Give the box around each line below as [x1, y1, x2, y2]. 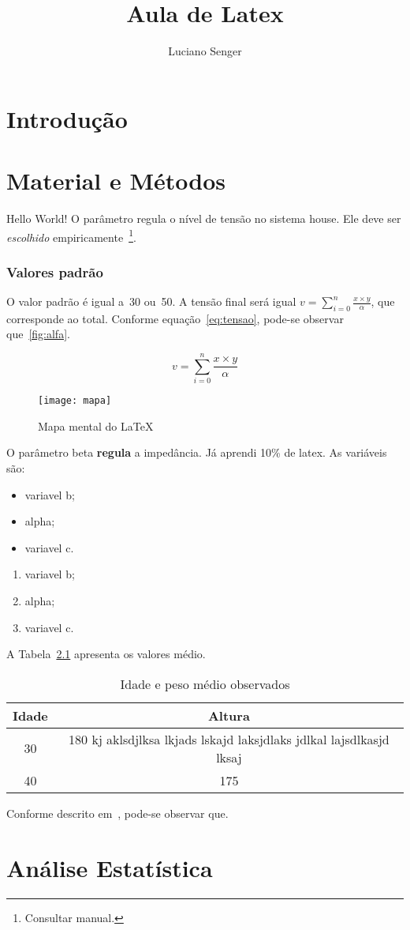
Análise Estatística [6, 851, 213, 883]
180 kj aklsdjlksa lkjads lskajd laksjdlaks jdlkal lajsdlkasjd [69, 729, 389, 748]
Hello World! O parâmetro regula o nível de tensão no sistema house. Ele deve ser [6, 210, 401, 227]
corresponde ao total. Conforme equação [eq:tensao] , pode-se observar [6, 310, 344, 326]
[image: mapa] [38, 395, 112, 407]
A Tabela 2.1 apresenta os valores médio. [6, 646, 206, 662]
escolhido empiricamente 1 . [6, 226, 136, 245]
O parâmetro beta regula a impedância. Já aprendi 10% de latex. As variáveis [6, 444, 387, 461]
